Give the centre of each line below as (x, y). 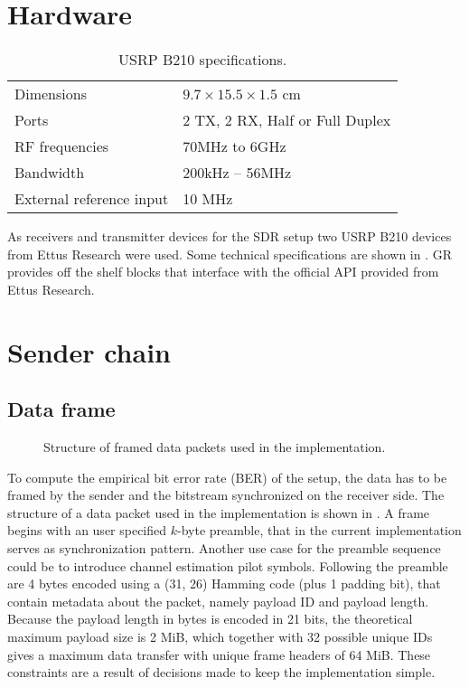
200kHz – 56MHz (237, 173)
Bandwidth (50, 173)
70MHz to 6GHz (234, 146)
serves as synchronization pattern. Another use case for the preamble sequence (224, 548)
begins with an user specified (87, 530)
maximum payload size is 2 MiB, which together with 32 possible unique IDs (220, 637)
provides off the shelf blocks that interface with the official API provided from (223, 272)
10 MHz (208, 199)
